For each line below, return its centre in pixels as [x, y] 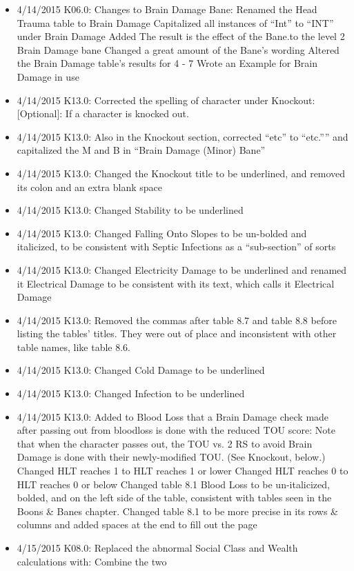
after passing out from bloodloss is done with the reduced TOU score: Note [176, 430]
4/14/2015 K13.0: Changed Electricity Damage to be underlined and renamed [182, 269]
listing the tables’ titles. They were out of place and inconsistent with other [177, 333]
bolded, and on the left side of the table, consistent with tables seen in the [174, 498]
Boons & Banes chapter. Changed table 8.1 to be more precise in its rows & [178, 511]
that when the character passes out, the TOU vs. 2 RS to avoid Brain [165, 443]
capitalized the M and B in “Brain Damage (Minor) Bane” [141, 150]
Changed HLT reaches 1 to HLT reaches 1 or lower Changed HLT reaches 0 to [183, 471]
